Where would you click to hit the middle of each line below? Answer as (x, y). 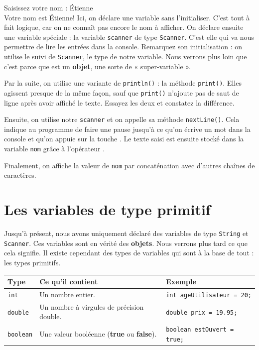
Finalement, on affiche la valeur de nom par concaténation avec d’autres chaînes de (129, 165)
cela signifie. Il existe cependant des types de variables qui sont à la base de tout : (129, 253)
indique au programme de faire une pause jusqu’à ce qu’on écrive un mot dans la (127, 129)
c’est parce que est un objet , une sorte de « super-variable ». (97, 66)
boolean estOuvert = (200, 330)
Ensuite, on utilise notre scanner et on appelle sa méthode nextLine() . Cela (122, 119)
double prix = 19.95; (202, 312)
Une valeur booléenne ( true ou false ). (98, 334)
